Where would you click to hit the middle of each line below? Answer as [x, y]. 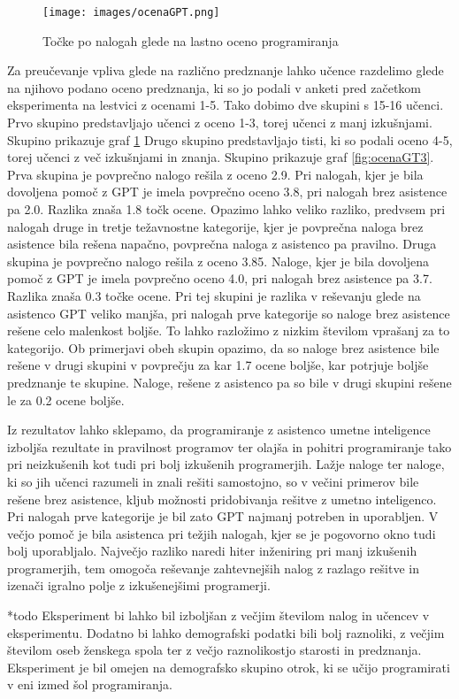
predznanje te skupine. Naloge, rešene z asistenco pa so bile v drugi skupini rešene [229, 382]
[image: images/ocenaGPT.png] [131, 12]
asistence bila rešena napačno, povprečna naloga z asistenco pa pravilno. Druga [222, 244]
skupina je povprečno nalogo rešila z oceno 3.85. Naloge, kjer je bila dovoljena [218, 261]
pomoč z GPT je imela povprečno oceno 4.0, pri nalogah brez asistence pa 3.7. [220, 278]
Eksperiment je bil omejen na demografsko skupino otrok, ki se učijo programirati [229, 667]
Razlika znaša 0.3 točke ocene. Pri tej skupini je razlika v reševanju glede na [214, 295]
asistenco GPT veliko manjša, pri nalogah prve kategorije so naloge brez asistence [229, 313]
